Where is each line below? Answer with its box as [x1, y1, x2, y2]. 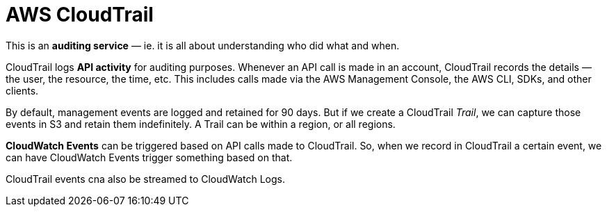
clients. [6, 84, 39, 97]
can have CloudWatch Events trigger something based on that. [6, 151, 293, 163]
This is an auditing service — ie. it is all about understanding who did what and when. [6, 39, 400, 51]
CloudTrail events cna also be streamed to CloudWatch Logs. [6, 172, 286, 185]
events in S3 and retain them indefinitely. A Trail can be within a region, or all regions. [6, 117, 396, 130]
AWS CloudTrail [6, 3, 154, 26]
